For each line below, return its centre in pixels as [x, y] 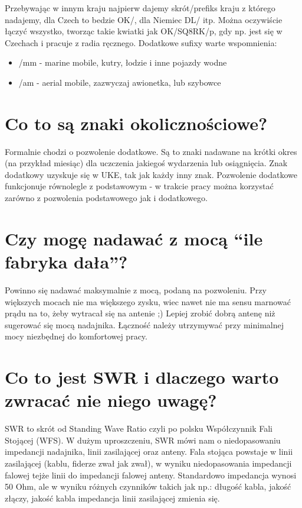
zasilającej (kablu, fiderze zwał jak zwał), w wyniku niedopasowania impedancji [148, 463]
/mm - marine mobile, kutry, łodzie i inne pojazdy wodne [123, 62]
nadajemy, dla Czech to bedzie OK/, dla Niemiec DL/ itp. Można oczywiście [144, 19]
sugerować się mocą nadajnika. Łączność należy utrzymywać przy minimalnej [145, 324]
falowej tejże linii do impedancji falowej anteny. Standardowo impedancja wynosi [151, 475]
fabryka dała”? [66, 262]
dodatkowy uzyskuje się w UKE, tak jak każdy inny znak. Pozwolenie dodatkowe [151, 174]
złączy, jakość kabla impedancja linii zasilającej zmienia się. [112, 498]
